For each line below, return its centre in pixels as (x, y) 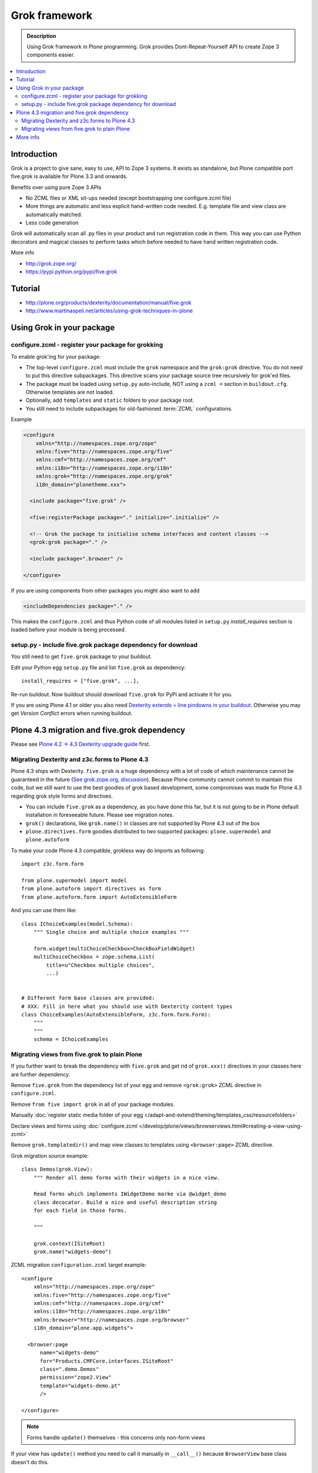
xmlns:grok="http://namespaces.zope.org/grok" (104, 476)
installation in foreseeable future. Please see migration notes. (100, 815)
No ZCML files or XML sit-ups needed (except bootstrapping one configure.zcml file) (129, 198)
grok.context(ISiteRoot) (69, 1244)
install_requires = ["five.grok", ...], (80, 681)
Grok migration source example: (50, 1155)
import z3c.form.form (52, 864)
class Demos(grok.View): (57, 1169)
